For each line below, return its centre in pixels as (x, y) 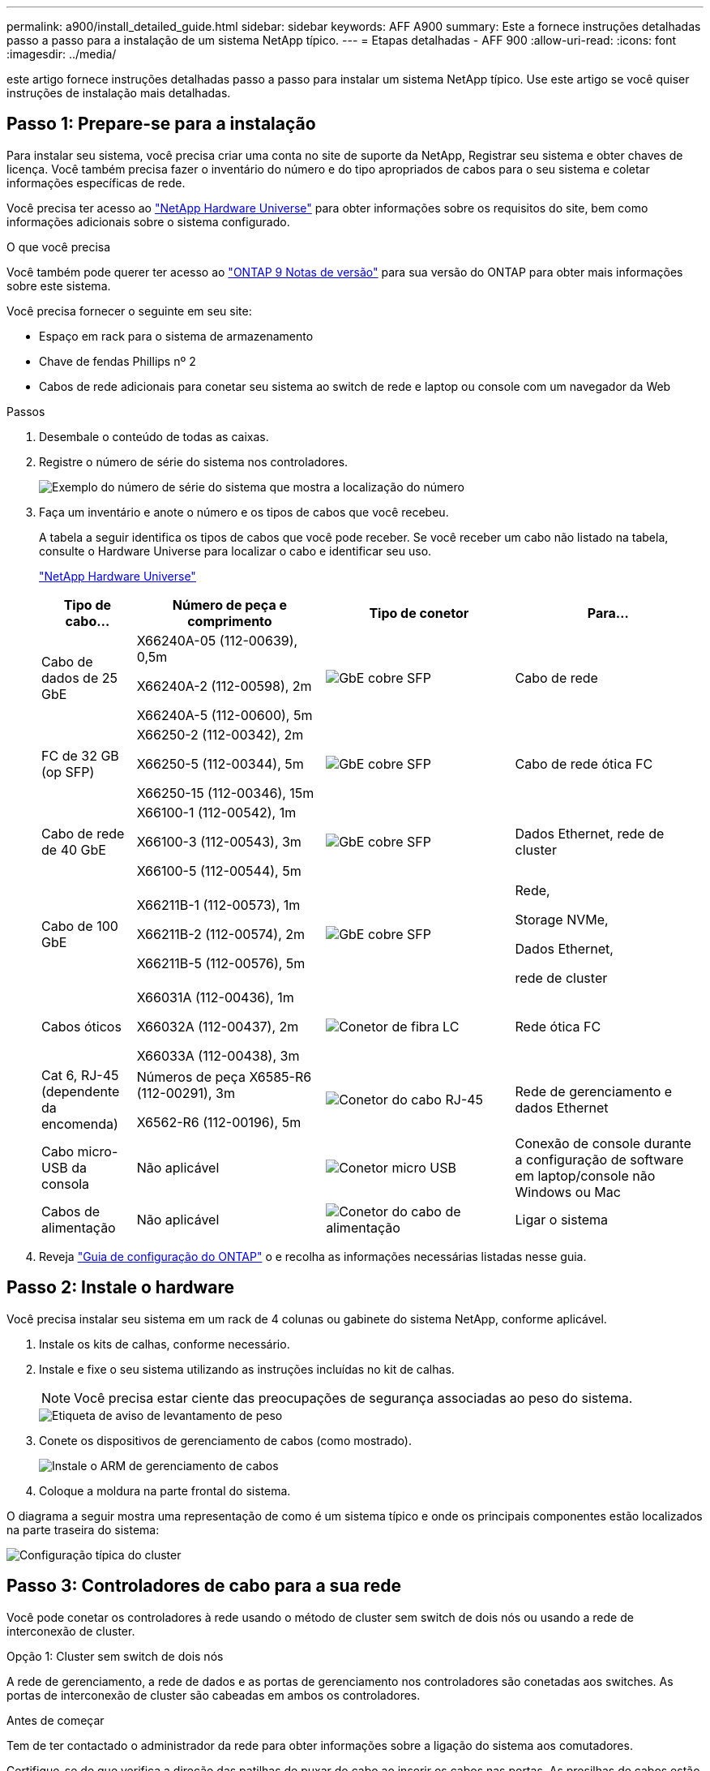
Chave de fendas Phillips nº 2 (118, 361)
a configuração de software (599, 1159)
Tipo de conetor (419, 613)
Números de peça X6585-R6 (224, 1076)
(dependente (81, 1091)
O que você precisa (59, 247)
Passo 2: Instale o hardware (120, 1288)
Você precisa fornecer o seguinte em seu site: (129, 311)
